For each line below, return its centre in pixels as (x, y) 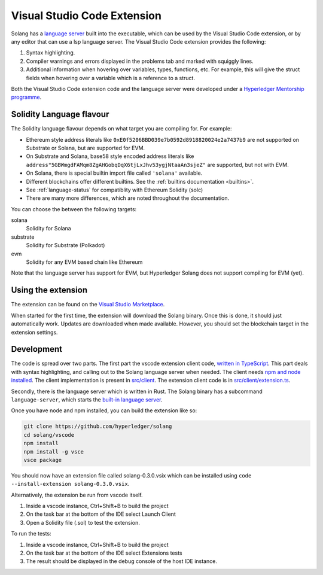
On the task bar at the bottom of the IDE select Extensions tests (104, 553)
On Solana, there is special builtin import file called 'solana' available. (114, 173)
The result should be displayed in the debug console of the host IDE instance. (122, 561)
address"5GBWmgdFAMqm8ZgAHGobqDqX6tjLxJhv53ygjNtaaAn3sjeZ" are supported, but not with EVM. (158, 165)
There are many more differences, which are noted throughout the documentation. (128, 198)
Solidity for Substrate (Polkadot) (65, 245)
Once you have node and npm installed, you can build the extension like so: (104, 410)
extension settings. (34, 332)
